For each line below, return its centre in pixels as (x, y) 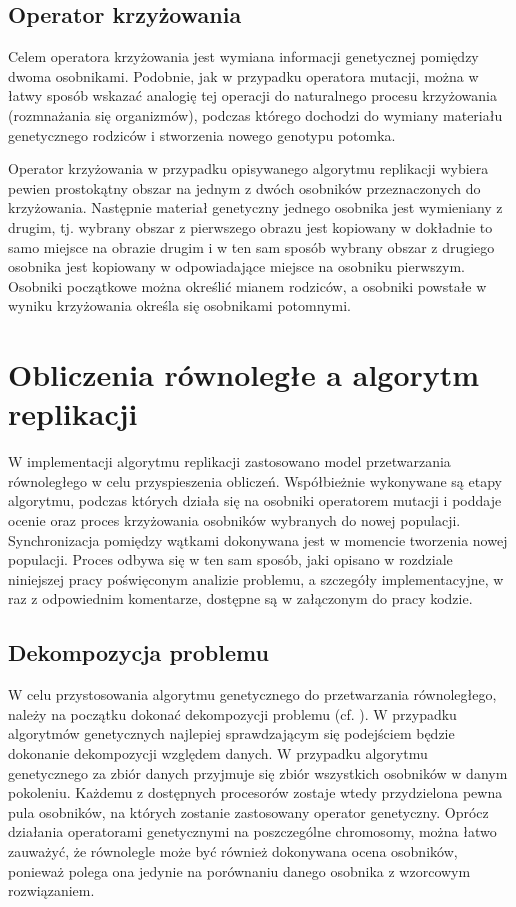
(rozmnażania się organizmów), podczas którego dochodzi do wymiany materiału (255, 114)
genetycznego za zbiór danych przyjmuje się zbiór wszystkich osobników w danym (258, 772)
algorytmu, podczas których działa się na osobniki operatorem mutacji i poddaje (255, 500)
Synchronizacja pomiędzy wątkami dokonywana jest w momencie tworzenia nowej (258, 539)
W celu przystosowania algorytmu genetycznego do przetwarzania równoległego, (252, 694)
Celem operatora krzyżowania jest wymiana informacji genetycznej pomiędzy (243, 56)
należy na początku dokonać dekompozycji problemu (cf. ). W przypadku (232, 713)
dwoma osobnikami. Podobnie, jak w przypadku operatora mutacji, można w (243, 75)
